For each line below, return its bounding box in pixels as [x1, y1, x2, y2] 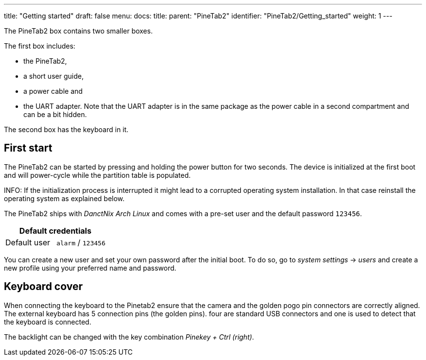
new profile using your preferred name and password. [4, 263, 177, 272]
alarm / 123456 [56, 237, 106, 247]
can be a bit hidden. [23, 110, 87, 119]
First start [4, 142, 53, 154]
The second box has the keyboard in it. [4, 125, 129, 134]
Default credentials [19, 225, 91, 236]
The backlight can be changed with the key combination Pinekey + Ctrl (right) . [4, 332, 254, 341]
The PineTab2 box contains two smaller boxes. [4, 27, 153, 35]
